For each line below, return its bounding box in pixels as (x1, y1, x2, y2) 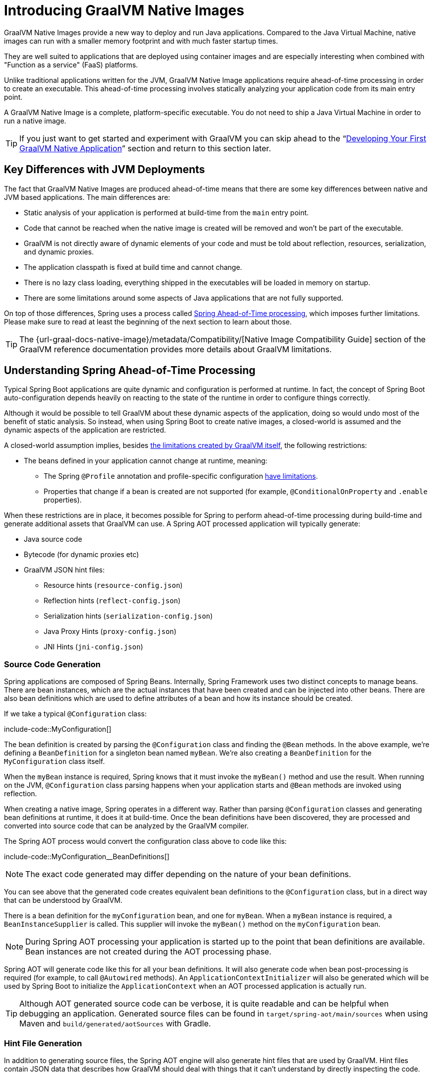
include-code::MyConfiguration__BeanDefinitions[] (4, 852, 169, 861)
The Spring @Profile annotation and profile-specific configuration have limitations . (44, 472, 318, 481)
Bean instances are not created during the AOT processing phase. (25, 947, 271, 957)
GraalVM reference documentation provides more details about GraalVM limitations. (19, 344, 332, 354)
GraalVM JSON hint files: (24, 566, 105, 574)
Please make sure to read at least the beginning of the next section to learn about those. (4, 317, 292, 326)
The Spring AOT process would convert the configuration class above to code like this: (4, 837, 287, 846)
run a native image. (4, 116, 66, 125)
